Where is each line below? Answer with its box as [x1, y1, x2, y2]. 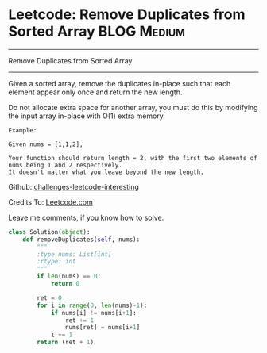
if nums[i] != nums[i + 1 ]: [50, 309, 137, 317]
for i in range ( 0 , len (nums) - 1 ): [37, 301, 148, 309]
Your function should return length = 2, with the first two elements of [8, 154, 258, 162]
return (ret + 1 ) [37, 339, 94, 347]
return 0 [50, 280, 80, 288]
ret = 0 [37, 294, 62, 302]
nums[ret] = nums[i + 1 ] [64, 324, 141, 332]
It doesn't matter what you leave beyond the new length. [8, 168, 204, 176]
